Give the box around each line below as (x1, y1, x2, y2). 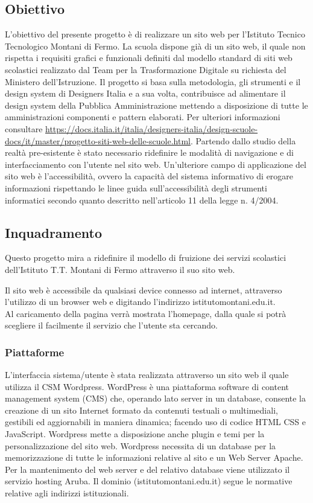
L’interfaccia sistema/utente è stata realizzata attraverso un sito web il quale (5, 368, 289, 381)
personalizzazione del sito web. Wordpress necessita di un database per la (5, 439, 276, 452)
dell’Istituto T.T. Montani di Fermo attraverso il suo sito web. (5, 263, 235, 275)
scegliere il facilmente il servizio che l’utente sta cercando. (5, 319, 218, 332)
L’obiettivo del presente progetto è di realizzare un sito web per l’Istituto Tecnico (5, 28, 305, 40)
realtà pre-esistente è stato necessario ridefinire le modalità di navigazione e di (5, 146, 294, 159)
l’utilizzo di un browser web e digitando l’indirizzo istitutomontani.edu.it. (5, 295, 276, 308)
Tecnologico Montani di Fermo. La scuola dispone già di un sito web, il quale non (5, 39, 306, 52)
